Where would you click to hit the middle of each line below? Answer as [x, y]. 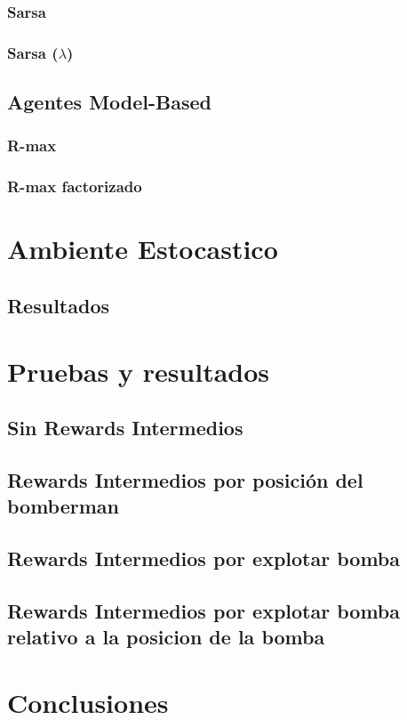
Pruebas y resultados [139, 371]
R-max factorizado [75, 186]
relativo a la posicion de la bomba [166, 637]
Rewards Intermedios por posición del [185, 479]
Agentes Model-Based [110, 102]
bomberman [63, 506]
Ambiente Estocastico [143, 249]
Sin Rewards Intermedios [125, 428]
